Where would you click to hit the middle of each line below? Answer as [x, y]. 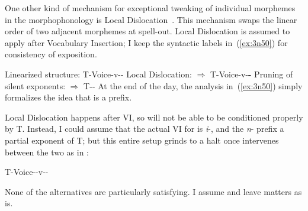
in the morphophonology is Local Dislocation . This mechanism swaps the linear [151, 19]
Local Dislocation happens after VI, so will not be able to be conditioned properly [154, 117]
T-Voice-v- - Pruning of [251, 74]
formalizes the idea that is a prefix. [68, 97]
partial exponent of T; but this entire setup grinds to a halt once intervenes [142, 140]
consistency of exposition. [51, 54]
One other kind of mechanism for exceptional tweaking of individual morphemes [150, 8]
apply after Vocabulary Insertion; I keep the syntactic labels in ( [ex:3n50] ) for [146, 42]
